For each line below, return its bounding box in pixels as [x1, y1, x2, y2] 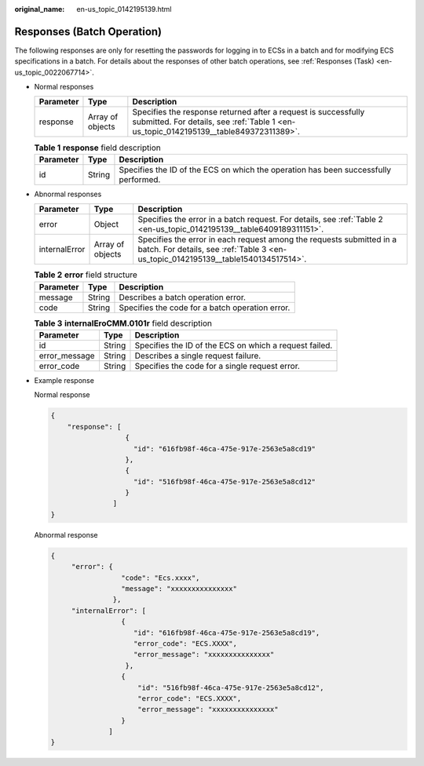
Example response [34, 375, 94, 385]
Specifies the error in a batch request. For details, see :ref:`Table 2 [137, 214, 384, 225]
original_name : [14, 5, 65, 13]
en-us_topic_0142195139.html [76, 5, 172, 13]
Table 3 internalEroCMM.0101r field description [34, 318, 212, 329]
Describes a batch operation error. [119, 291, 247, 302]
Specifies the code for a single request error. [134, 360, 300, 371]
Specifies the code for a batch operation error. [119, 302, 291, 313]
